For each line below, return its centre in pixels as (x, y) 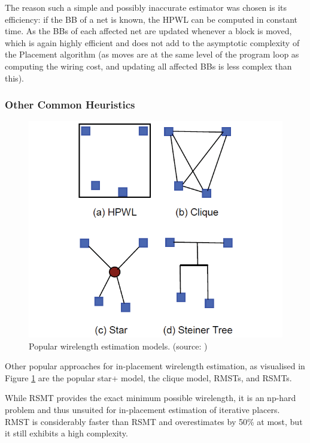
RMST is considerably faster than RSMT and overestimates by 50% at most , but (154, 421)
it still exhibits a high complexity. (66, 433)
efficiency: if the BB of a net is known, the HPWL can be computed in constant (151, 19)
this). (14, 78)
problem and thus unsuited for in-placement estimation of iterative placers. (142, 410)
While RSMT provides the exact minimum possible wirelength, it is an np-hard (151, 398)
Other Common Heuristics (70, 105)
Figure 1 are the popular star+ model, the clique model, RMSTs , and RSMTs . (148, 377)
